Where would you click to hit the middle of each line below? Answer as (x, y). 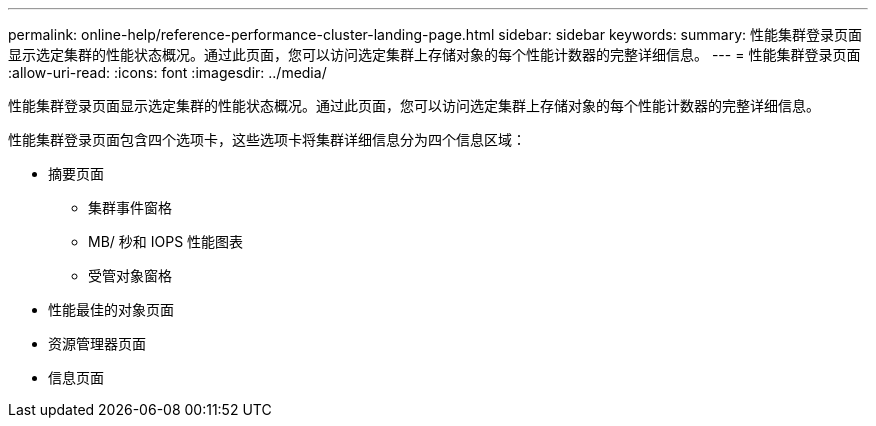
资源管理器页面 (97, 343)
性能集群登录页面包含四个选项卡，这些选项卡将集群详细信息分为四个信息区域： (267, 139)
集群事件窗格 (130, 207)
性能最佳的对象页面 (111, 309)
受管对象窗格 (130, 275)
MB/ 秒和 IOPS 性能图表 (166, 241)
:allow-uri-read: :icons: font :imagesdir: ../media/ (167, 72)
